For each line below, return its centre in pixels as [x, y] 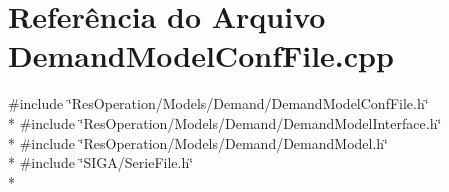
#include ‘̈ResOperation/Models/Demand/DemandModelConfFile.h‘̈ [218, 103]
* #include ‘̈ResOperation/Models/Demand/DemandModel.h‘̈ [198, 142]
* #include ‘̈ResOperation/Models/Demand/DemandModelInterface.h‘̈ [225, 122]
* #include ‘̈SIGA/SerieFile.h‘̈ [101, 162]
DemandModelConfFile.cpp [201, 55]
